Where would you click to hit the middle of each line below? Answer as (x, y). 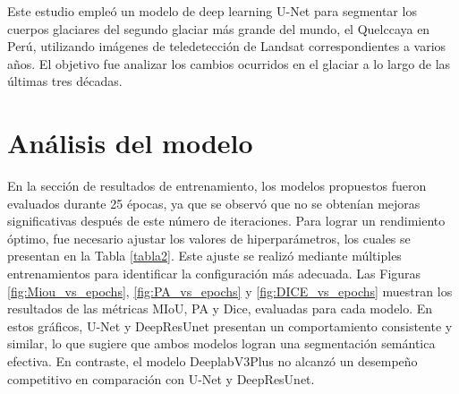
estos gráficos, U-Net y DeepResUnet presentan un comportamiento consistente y (230, 325)
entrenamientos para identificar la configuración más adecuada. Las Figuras (214, 274)
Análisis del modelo (130, 143)
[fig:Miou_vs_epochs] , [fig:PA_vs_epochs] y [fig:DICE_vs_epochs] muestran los (230, 291)
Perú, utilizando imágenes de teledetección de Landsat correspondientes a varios (227, 46)
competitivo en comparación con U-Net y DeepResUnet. (161, 378)
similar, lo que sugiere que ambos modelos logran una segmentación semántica (221, 343)
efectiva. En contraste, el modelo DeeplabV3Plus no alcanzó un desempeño (212, 361)
